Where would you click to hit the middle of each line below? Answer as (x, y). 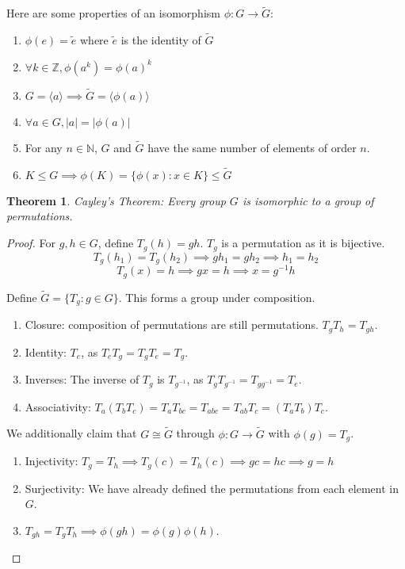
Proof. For (31, 243)
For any (44, 148)
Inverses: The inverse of (82, 379)
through (195, 433)
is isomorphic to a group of (308, 200)
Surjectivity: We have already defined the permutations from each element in (212, 488)
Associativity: (58, 406)
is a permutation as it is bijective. (303, 243)
